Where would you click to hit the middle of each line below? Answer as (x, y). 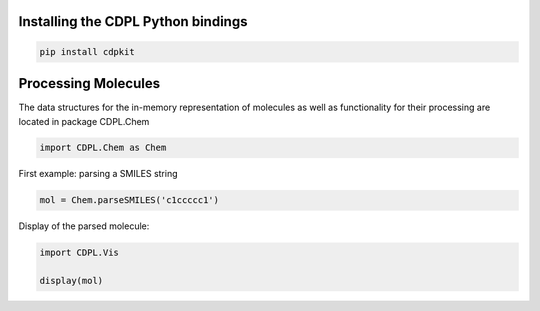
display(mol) (71, 281)
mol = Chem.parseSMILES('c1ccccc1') (129, 200)
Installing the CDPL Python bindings (133, 21)
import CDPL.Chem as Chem (103, 148)
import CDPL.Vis (79, 253)
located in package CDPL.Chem (84, 121)
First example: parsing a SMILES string (98, 174)
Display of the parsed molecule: (84, 226)
